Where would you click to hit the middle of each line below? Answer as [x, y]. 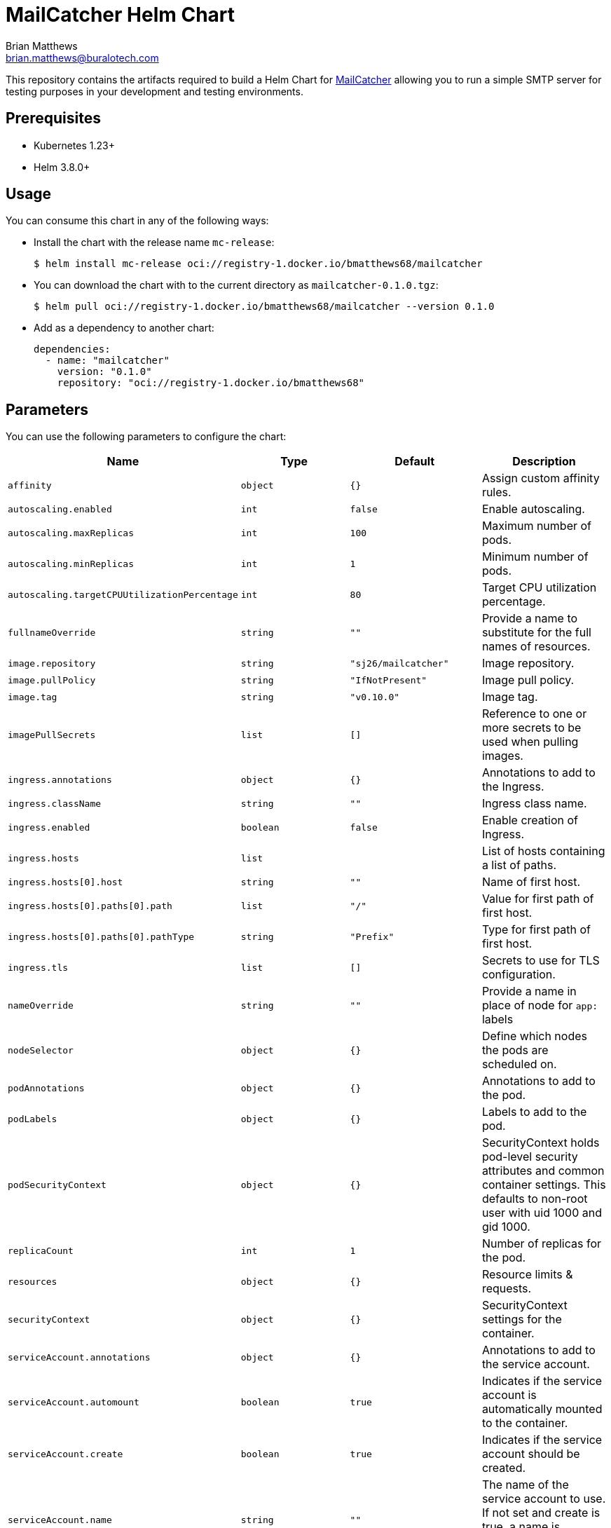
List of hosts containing [543, 851]
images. [502, 756]
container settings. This [544, 1185]
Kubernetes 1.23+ [74, 145]
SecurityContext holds [541, 1143]
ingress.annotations [60, 779]
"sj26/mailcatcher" [399, 663]
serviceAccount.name [60, 1520]
